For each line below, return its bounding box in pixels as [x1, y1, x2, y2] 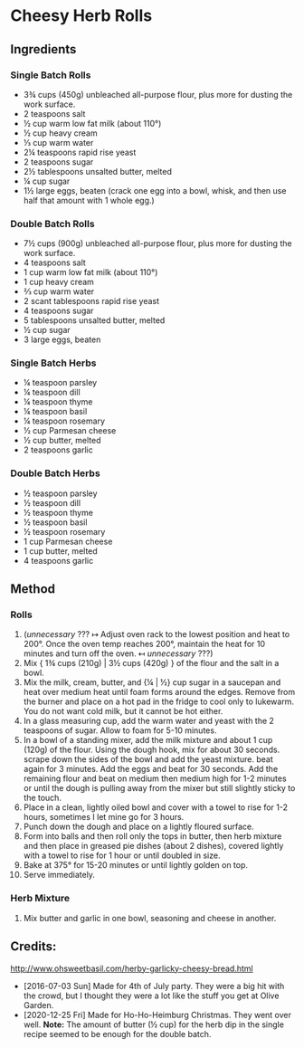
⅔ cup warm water [23, 286, 95, 297]
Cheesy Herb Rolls [10, 5, 153, 26]
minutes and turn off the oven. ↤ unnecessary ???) [23, 648, 214, 659]
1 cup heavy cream [23, 277, 94, 288]
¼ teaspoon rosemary [23, 415, 105, 426]
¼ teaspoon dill [23, 386, 81, 398]
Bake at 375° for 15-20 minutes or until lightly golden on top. [23, 860, 248, 871]
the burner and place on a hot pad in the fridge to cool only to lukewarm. [23, 696, 295, 707]
